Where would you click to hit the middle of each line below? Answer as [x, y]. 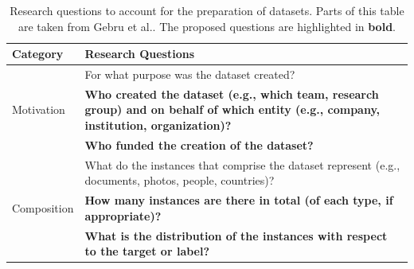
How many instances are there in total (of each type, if [239, 200]
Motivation [39, 109]
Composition [43, 207]
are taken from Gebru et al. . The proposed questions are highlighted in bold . [207, 26]
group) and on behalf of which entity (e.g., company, [232, 109]
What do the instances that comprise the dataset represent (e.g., [242, 164]
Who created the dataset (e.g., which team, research [232, 94]
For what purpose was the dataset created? [190, 74]
